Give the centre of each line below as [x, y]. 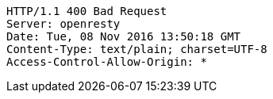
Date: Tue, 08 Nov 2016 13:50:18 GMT [124, 36]
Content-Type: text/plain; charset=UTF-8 [137, 49]
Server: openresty [63, 24]
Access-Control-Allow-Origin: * [107, 62]
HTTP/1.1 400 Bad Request [87, 11]
